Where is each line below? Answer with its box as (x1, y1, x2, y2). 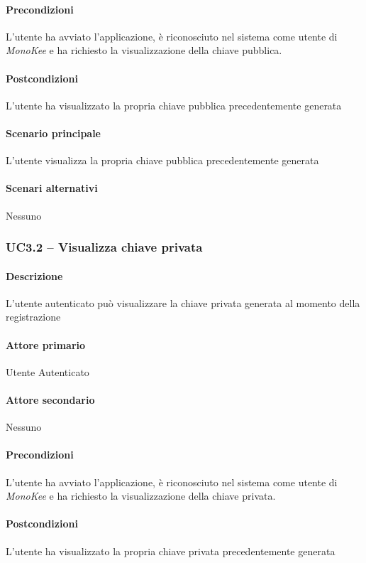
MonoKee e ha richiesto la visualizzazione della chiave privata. (6, 488, 276, 503)
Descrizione (6, 268, 63, 283)
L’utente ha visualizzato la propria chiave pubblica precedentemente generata (6, 97, 342, 112)
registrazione (6, 309, 61, 324)
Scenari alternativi (6, 181, 98, 195)
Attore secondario (6, 392, 95, 407)
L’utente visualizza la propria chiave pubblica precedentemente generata (6, 153, 319, 168)
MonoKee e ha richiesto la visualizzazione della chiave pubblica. (6, 43, 282, 58)
